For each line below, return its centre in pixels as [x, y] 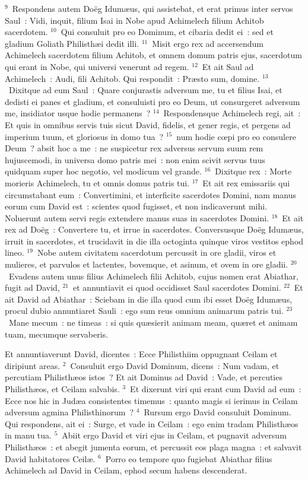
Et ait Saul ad [228, 66]
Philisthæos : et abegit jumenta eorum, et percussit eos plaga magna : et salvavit [153, 446]
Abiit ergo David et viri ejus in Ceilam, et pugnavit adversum [174, 435]
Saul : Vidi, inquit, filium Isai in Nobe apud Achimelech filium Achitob [134, 20]
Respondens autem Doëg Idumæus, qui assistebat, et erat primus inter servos [153, 8]
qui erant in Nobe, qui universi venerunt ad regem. [97, 66]
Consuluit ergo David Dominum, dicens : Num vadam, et [175, 365]
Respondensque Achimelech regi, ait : [232, 113]
